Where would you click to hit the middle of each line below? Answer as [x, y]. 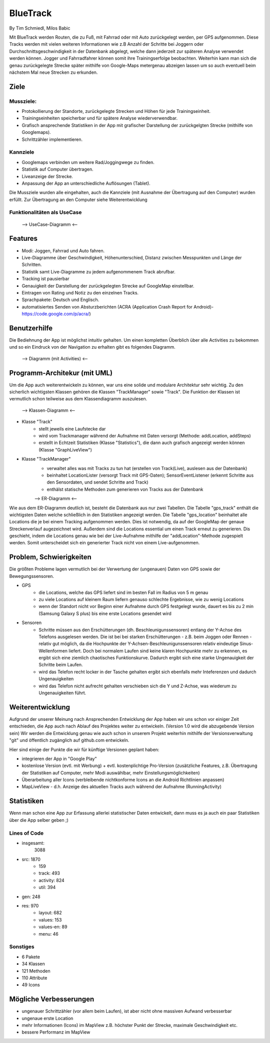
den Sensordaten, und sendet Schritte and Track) [97, 482]
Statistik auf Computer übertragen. [57, 169]
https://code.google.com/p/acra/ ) [56, 314]
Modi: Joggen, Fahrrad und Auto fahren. [63, 250]
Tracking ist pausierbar [45, 279]
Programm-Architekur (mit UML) [61, 373]
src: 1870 [31, 859]
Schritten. [32, 265]
